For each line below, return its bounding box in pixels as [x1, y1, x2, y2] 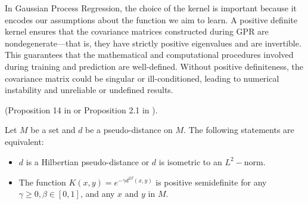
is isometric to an [158, 155, 222, 168]
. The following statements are [183, 123, 294, 136]
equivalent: [5, 135, 44, 147]
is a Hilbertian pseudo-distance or [26, 155, 150, 168]
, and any [80, 187, 115, 200]
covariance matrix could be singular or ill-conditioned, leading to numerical [5, 72, 279, 84]
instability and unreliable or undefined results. [5, 84, 173, 96]
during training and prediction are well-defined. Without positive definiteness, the [5, 60, 303, 72]
